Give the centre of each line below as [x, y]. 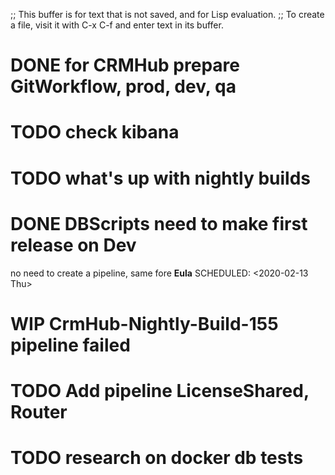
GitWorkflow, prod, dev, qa [123, 86]
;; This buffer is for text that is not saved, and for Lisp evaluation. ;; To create [167, 14]
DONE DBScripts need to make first [159, 223]
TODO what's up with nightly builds [161, 178]
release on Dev [73, 245]
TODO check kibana [95, 132]
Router [39, 411]
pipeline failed [70, 345]
